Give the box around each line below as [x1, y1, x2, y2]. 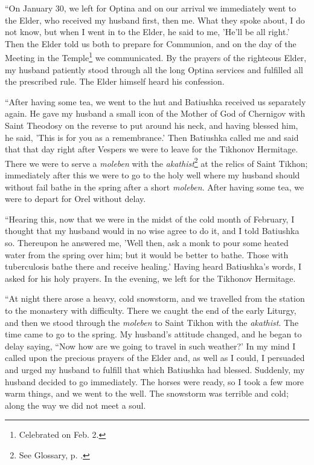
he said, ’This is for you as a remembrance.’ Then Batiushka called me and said [5, 131, 299, 143]
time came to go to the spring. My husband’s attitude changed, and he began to [5, 328, 302, 340]
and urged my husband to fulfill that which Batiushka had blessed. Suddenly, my [5, 363, 305, 376]
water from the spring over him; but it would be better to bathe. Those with [5, 248, 289, 261]
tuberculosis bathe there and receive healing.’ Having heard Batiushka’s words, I [5, 260, 302, 273]
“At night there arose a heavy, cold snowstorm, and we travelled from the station [5, 292, 305, 305]
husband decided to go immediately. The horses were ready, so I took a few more [5, 375, 304, 388]
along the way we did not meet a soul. [5, 398, 146, 411]
